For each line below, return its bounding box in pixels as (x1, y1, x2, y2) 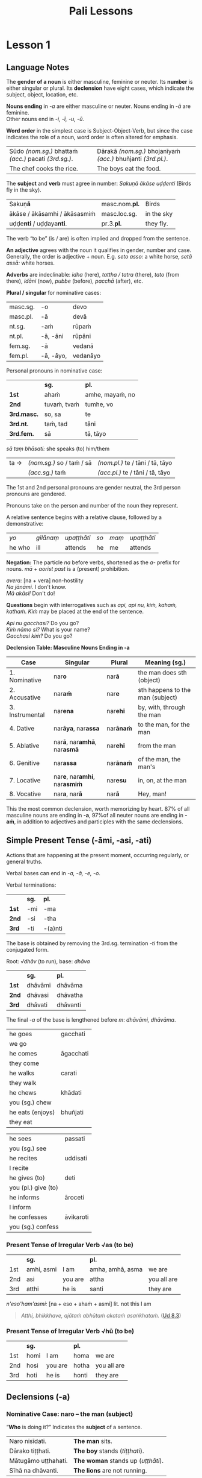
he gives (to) (9, 1174, 45, 1182)
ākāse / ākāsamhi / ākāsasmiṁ (9, 210, 96, 218)
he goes (9, 1030, 32, 1038)
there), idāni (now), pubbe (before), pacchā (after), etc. (6, 277, 143, 285)
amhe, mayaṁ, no (85, 391, 135, 398)
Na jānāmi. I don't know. (6, 583, 67, 590)
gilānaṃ (35, 533, 59, 542)
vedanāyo (73, 351, 101, 360)
